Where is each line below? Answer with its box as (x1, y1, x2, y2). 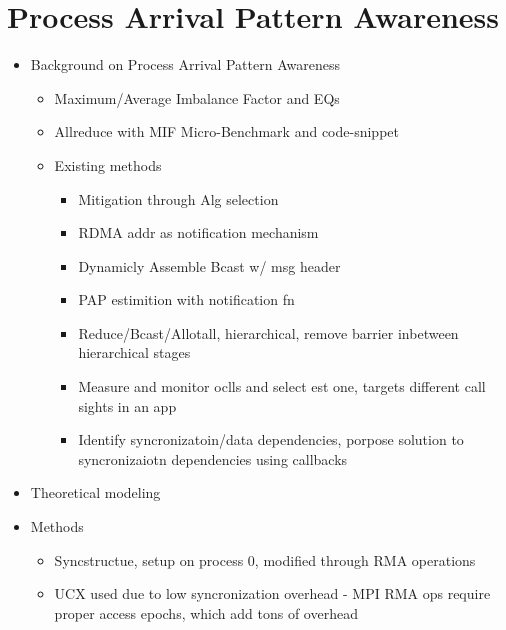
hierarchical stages (78, 342, 191, 363)
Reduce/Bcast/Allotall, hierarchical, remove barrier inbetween (78, 322, 459, 343)
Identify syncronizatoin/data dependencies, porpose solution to (78, 429, 464, 450)
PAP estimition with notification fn (78, 289, 295, 310)
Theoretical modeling (30, 482, 161, 503)
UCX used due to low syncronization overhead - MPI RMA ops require (54, 583, 491, 604)
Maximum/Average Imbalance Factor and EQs (54, 87, 340, 108)
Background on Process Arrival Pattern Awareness (30, 54, 340, 75)
